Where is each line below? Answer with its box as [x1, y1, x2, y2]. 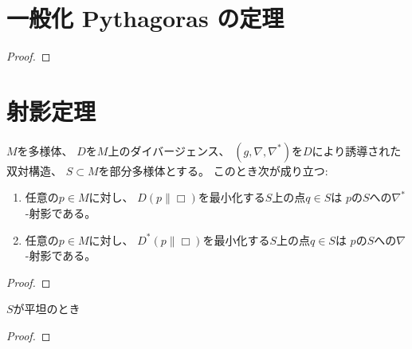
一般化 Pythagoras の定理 [6, 2, 284, 34]
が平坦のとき [13, 300, 80, 317]
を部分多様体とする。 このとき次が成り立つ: [98, 162, 328, 178]
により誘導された [312, 142, 402, 159]
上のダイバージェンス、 [108, 142, 230, 159]
